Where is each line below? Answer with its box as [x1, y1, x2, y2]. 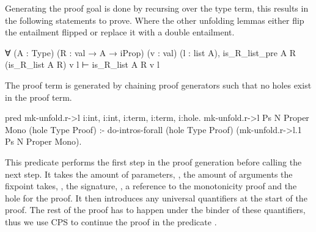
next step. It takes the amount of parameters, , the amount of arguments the [5, 167, 293, 180]
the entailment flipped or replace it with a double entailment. [5, 26, 235, 38]
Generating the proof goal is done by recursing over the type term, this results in [5, 2, 309, 14]
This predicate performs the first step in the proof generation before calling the [5, 155, 302, 168]
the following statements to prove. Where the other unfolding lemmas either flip [5, 13, 304, 26]
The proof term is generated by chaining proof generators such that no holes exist [5, 78, 312, 91]
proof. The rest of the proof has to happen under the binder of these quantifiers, [5, 203, 306, 216]
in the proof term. [5, 90, 72, 103]
